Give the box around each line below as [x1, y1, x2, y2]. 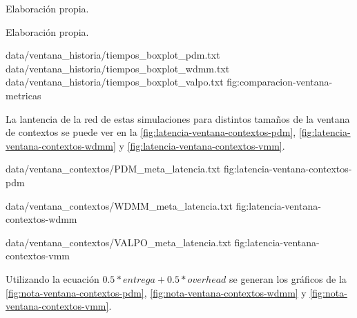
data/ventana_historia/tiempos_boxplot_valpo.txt [6, 74, 224, 89]
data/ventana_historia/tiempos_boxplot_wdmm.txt [6, 61, 230, 75]
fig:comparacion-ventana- [226, 74, 333, 89]
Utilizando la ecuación [6, 271, 99, 286]
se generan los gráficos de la [229, 271, 347, 286]
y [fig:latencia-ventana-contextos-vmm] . [119, 138, 285, 152]
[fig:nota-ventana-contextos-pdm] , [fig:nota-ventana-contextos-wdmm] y [6, 285, 307, 299]
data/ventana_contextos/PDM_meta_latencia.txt [6, 161, 221, 176]
